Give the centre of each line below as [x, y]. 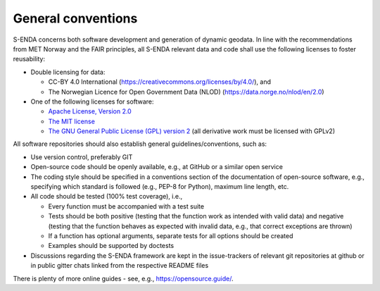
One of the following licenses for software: [92, 101]
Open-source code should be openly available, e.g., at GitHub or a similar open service [157, 167]
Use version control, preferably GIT [82, 157]
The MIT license [71, 121]
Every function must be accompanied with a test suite [126, 206]
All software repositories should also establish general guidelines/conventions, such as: [140, 144]
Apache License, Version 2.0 [90, 111]
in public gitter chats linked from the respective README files [120, 266]
